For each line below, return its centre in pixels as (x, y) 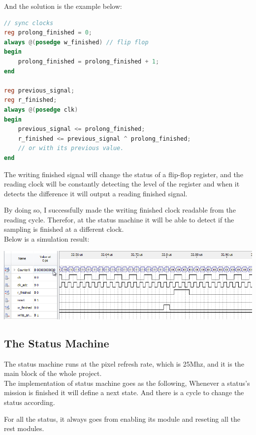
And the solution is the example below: (63, 6)
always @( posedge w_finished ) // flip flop (76, 42)
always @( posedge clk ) (41, 109)
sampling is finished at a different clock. (64, 229)
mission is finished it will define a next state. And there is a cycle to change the (124, 392)
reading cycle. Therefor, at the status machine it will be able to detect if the (119, 219)
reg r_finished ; (31, 100)
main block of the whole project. (53, 373)
